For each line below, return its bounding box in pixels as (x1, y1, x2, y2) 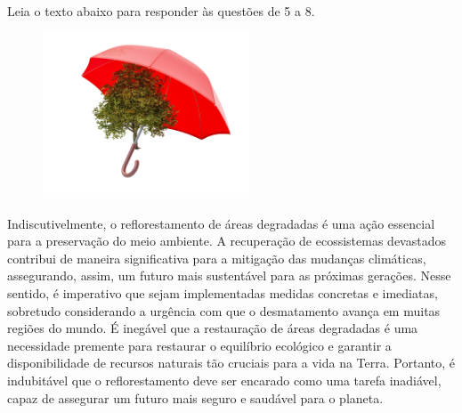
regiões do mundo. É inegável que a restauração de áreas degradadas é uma (7, 319, 418, 337)
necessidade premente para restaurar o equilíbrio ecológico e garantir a (7, 336, 392, 354)
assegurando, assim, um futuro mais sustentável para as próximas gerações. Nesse (7, 266, 451, 285)
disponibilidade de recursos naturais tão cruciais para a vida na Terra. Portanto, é (7, 353, 455, 372)
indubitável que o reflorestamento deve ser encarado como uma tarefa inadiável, (7, 371, 442, 390)
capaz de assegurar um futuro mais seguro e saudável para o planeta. (7, 388, 384, 407)
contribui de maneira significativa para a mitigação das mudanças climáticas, (7, 248, 426, 267)
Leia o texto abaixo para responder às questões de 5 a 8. (7, 2, 315, 20)
